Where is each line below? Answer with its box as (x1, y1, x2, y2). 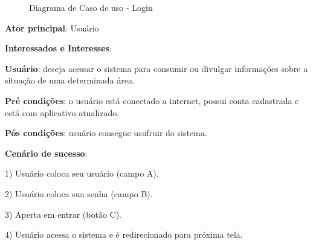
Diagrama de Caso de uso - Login (29, 1, 153, 13)
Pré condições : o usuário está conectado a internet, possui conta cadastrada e (5, 94, 299, 106)
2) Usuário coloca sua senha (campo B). (5, 187, 153, 200)
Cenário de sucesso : (5, 146, 88, 159)
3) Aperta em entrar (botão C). (5, 207, 122, 220)
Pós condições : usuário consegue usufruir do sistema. (5, 126, 207, 139)
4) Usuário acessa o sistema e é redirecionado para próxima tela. (5, 228, 243, 241)
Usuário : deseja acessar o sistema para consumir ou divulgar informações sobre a (5, 62, 308, 74)
